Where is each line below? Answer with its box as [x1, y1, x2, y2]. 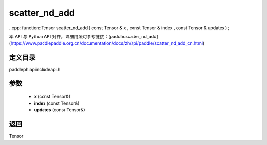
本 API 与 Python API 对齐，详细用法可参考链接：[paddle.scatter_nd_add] [9, 34, 158, 39]
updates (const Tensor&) [34, 107, 85, 113]
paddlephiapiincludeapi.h [9, 67, 61, 72]
